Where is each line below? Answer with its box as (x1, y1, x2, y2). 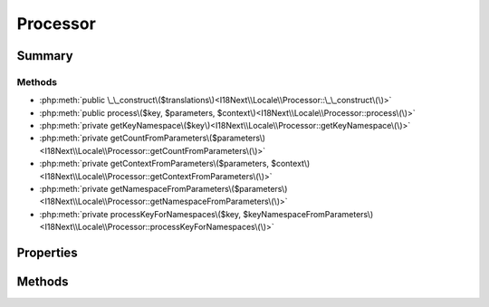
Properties (16, 245, 78, 261)
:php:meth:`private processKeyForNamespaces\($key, (39, 208, 242, 219)
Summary (16, 48, 73, 63)
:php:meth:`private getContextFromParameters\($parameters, (39, 158, 270, 169)
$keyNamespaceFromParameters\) (243, 208, 374, 219)
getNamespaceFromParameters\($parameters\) (110, 184, 288, 195)
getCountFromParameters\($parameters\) (110, 132, 266, 144)
